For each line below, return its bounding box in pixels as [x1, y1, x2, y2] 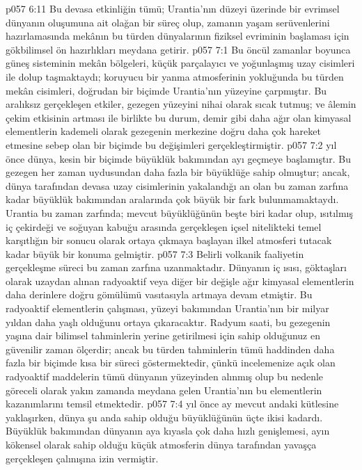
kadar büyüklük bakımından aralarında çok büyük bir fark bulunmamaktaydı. [6, 192, 339, 206]
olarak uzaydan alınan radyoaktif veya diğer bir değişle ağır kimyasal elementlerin [6, 273, 354, 288]
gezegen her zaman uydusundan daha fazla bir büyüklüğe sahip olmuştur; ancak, [6, 165, 350, 179]
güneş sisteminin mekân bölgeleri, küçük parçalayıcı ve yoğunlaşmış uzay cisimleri [6, 56, 355, 70]
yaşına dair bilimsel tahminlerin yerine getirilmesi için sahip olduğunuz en [6, 328, 321, 343]
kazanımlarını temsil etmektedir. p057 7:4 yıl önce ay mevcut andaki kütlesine [6, 396, 339, 411]
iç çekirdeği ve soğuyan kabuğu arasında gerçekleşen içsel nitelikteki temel [6, 219, 322, 234]
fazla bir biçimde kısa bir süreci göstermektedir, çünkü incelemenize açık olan [6, 355, 336, 370]
